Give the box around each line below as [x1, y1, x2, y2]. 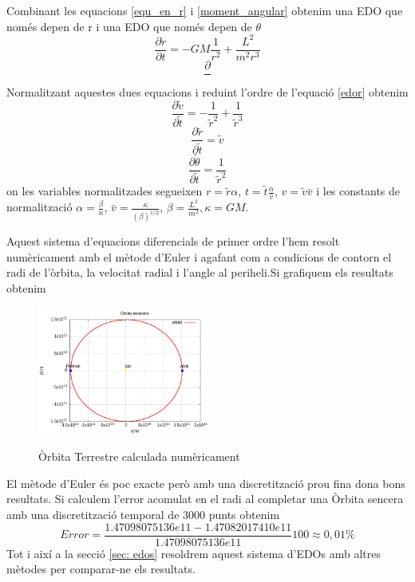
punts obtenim [208, 506, 280, 523]
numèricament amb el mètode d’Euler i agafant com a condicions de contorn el [6, 248, 392, 265]
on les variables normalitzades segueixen [6, 183, 203, 199]
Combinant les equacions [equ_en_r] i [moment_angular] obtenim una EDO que [6, 2, 403, 18]
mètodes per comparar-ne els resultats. [6, 560, 196, 577]
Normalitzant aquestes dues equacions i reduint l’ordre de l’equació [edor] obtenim [6, 83, 409, 100]
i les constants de [316, 183, 401, 199]
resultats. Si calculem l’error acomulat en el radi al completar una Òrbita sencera [6, 490, 404, 507]
